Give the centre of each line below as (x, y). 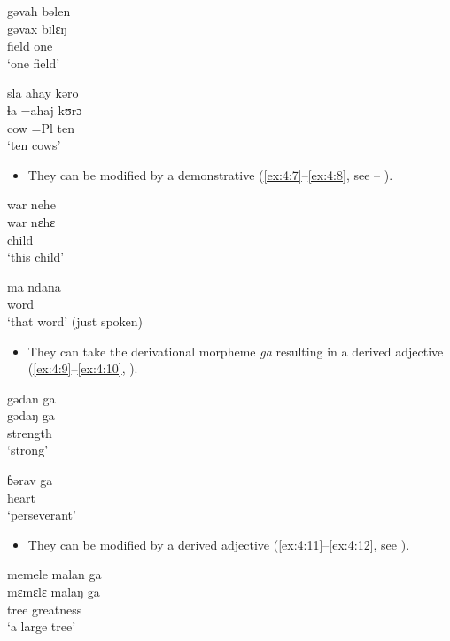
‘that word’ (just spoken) (75, 320)
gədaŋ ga (31, 415)
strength (30, 432)
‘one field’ (34, 63)
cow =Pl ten (41, 127)
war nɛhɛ (31, 221)
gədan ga (31, 398)
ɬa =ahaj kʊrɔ (45, 109)
